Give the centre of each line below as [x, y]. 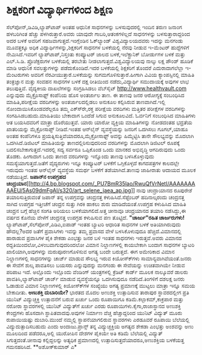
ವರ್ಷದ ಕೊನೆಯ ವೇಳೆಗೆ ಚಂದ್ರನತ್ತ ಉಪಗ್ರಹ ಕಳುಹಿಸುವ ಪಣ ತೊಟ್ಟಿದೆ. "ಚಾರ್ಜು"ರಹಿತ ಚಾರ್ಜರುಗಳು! [96, 217]
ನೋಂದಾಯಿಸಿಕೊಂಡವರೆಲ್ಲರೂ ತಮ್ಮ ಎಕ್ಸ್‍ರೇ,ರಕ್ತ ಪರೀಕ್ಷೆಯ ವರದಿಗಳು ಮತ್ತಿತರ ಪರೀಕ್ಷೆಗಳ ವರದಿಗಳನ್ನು [96, 108]
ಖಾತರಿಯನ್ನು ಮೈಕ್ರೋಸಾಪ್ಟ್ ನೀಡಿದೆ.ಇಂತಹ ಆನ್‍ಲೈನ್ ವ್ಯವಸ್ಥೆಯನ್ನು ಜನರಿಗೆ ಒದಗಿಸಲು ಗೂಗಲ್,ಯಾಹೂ [97, 129]
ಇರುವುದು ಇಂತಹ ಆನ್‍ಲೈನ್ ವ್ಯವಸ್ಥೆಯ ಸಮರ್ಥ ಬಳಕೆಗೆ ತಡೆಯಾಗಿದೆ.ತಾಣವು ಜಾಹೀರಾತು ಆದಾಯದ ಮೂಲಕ [101, 170]
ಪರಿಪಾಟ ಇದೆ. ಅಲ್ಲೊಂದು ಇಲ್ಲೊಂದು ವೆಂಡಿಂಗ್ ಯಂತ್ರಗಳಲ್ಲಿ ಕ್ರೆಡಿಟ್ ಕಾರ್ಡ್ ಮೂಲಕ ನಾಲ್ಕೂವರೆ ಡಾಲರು [97, 272]
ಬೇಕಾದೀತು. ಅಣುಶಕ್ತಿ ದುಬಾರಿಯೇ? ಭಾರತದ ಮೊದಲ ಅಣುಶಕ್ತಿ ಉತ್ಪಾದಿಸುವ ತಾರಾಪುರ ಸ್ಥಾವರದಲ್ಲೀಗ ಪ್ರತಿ [98, 292]
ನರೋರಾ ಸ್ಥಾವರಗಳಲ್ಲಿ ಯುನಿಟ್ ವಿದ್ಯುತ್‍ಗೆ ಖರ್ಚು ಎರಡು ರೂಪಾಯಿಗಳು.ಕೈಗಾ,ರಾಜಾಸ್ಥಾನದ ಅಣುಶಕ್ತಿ [94, 306]
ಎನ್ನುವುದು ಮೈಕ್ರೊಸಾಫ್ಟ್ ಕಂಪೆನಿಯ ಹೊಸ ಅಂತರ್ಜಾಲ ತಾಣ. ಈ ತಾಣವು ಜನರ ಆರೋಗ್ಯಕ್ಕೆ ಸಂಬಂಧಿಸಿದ [95, 95]
